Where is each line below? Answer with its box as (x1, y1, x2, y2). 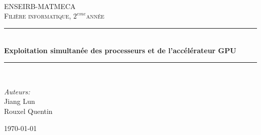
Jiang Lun (4, 96, 35, 106)
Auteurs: (4, 86, 30, 96)
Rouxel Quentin (4, 105, 53, 116)
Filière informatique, (4, 11, 71, 21)
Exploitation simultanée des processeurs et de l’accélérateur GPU (4, 45, 236, 55)
